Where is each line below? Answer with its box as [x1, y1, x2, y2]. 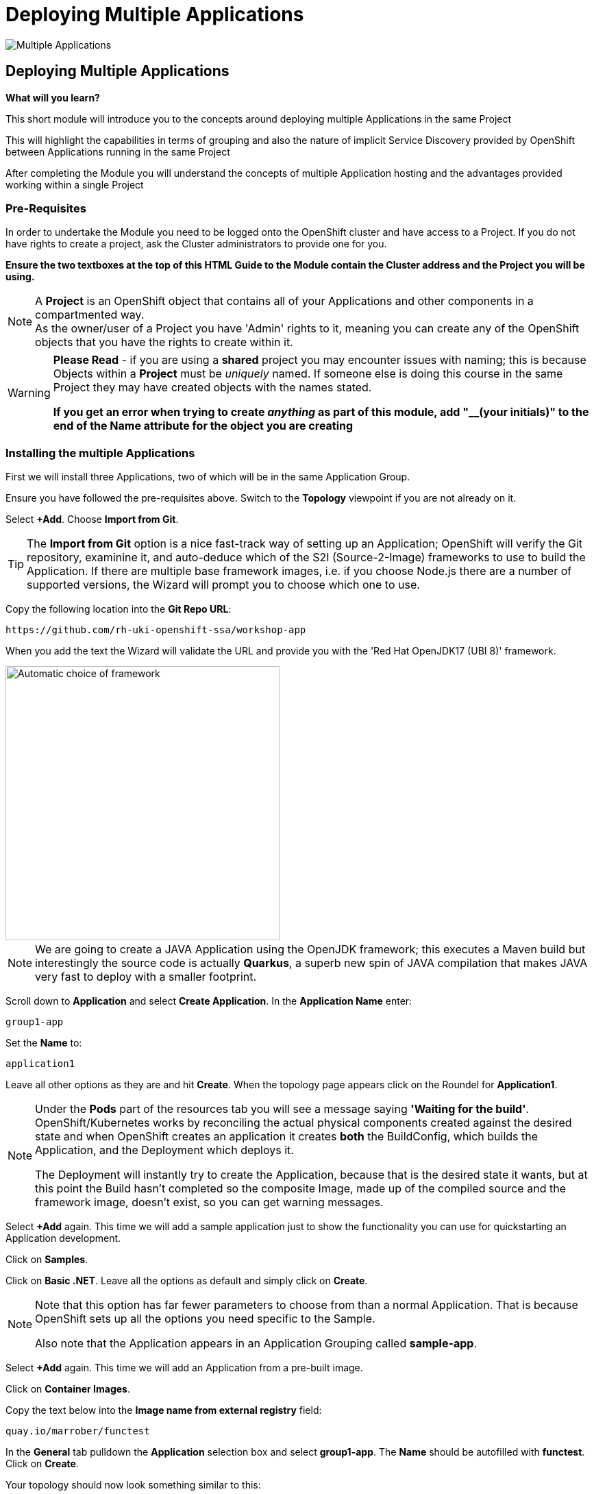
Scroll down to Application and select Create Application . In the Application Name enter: [5, 995, 412, 1007]
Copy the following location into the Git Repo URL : [5, 603, 232, 615]
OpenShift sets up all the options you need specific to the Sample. [35, 1312, 375, 1326]
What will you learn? [5, 91, 100, 103]
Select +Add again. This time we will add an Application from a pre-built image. [5, 1362, 363, 1374]
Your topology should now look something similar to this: [5, 1479, 261, 1491]
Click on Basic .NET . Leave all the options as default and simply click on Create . [5, 1275, 368, 1287]
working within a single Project [5, 178, 144, 191]
